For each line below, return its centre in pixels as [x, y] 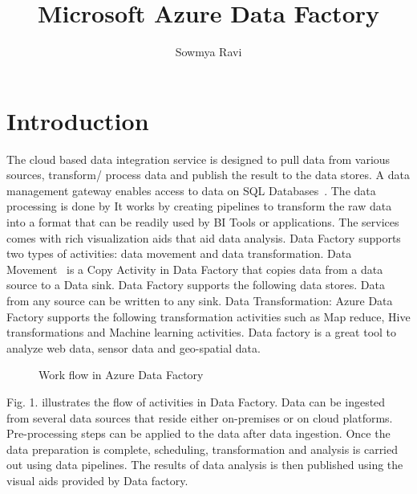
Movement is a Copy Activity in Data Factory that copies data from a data [195, 269]
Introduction [78, 120]
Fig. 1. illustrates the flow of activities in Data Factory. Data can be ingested [196, 401]
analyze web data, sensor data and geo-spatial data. [134, 347]
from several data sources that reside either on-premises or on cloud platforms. [200, 417]
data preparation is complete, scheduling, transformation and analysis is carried [202, 449]
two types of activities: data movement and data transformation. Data [179, 253]
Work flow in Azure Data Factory [121, 375]
